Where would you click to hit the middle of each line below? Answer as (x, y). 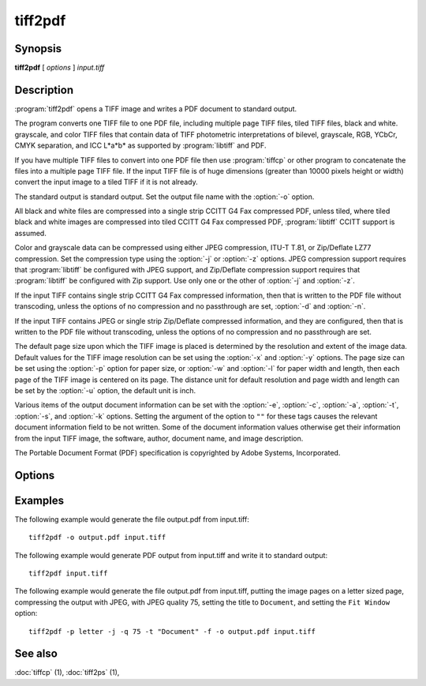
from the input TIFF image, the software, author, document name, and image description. (159, 438)
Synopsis (38, 49)
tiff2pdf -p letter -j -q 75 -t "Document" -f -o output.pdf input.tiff (172, 631)
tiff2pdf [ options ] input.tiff (60, 68)
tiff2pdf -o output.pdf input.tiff (97, 538)
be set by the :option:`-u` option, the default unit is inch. (105, 390)
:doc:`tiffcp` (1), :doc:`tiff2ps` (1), (67, 673)
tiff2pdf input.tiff (68, 574)
